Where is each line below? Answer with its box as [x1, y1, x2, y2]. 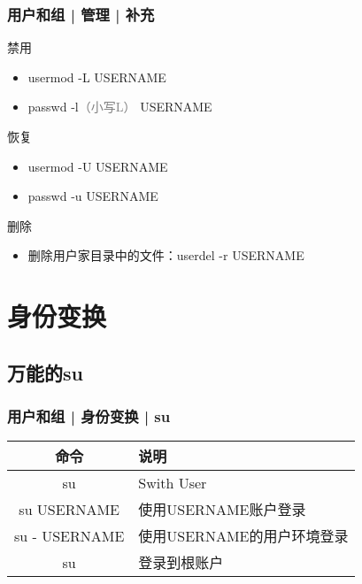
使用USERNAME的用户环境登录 [138, 526, 349, 547]
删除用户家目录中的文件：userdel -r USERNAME [27, 246, 304, 265]
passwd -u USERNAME [27, 187, 158, 205]
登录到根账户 [138, 552, 224, 573]
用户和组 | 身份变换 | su [7, 405, 171, 427]
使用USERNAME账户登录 [138, 499, 306, 520]
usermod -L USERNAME [27, 67, 166, 86]
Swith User [138, 473, 207, 494]
